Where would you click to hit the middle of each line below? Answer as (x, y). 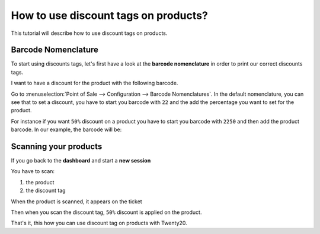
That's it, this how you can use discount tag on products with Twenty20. (99, 223)
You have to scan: (33, 171)
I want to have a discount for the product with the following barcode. (95, 83)
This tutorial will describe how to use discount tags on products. (89, 33)
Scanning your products (57, 147)
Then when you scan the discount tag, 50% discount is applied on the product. (106, 212)
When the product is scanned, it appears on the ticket (76, 201)
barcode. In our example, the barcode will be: (66, 129)
